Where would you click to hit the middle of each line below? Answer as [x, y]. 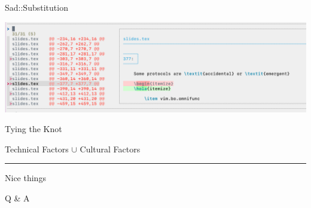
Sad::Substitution [36, 7]
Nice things [25, 178]
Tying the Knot [33, 129]
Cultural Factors [110, 149]
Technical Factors [37, 149]
